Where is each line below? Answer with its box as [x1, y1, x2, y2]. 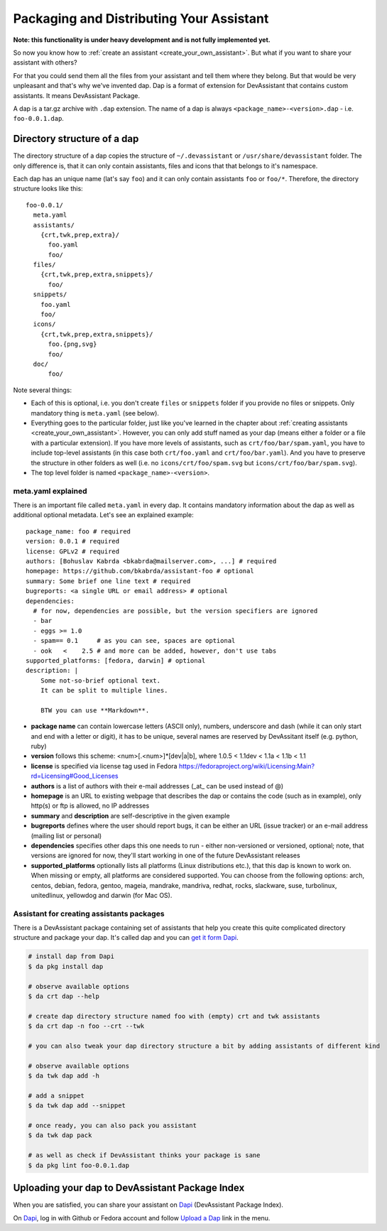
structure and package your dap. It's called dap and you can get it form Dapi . [13, 933, 239, 942]
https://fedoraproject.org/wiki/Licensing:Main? [178, 761, 315, 770]
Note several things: [13, 386, 72, 394]
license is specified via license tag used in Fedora [31, 761, 178, 770]
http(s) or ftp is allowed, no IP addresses [31, 801, 150, 810]
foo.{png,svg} [48, 340, 97, 348]
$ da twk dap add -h [28, 1072, 99, 1080]
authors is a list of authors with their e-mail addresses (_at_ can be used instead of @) [31, 781, 284, 790]
